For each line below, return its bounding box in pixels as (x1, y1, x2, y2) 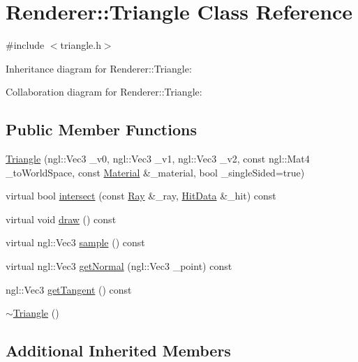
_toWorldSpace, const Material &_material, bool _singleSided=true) (6, 165, 305, 179)
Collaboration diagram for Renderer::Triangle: (6, 84, 202, 99)
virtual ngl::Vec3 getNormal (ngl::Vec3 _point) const (6, 259, 232, 273)
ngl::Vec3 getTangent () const (6, 282, 132, 296)
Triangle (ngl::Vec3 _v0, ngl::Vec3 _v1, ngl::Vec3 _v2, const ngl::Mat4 (6, 151, 310, 166)
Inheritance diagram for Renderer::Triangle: (6, 61, 192, 75)
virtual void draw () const (6, 211, 117, 226)
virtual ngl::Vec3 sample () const (6, 235, 145, 250)
